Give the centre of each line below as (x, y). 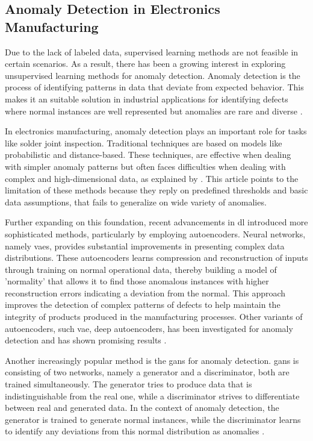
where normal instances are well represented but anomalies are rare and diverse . (154, 111)
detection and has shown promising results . (86, 340)
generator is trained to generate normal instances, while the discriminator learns (153, 419)
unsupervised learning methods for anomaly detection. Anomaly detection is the (153, 75)
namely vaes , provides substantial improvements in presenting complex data (145, 246)
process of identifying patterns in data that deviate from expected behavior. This (154, 87)
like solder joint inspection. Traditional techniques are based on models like (144, 142)
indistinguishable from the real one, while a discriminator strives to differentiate (152, 396)
